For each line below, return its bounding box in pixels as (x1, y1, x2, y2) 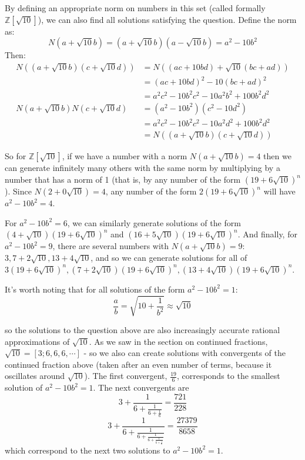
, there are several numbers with (52, 240, 169, 252)
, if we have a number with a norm (62, 150, 187, 162)
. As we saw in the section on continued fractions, (89, 335, 268, 347)
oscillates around (5, 370, 65, 382)
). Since (5, 185, 32, 197)
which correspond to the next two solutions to (5, 444, 170, 456)
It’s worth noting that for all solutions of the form (5, 283, 185, 295)
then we (263, 150, 291, 162)
